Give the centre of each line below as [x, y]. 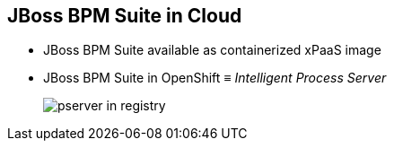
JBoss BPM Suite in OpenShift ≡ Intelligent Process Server [215, 78]
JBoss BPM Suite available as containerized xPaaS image [212, 50]
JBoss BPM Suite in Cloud [125, 16]
